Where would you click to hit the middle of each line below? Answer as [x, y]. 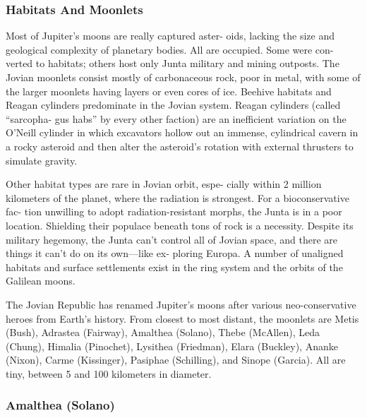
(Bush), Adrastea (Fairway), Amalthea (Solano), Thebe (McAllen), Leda [163, 332]
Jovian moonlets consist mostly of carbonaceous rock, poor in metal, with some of [183, 77]
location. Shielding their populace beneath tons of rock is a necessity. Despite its [180, 225]
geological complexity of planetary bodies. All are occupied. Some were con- [170, 49]
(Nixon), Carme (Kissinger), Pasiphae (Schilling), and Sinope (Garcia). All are [176, 360]
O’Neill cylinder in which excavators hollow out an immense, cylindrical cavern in [182, 132]
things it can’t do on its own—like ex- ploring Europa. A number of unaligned [175, 253]
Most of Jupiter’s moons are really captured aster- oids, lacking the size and [170, 36]
